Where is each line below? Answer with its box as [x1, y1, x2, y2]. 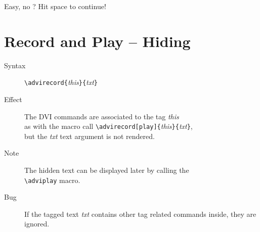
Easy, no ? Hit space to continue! [4, 1, 106, 11]
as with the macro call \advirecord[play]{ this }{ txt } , [24, 121, 193, 131]
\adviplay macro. [24, 174, 80, 185]
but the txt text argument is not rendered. [24, 130, 155, 141]
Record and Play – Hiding [4, 30, 191, 51]
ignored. [24, 218, 50, 229]
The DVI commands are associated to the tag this [24, 111, 179, 121]
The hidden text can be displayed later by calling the [24, 165, 189, 175]
